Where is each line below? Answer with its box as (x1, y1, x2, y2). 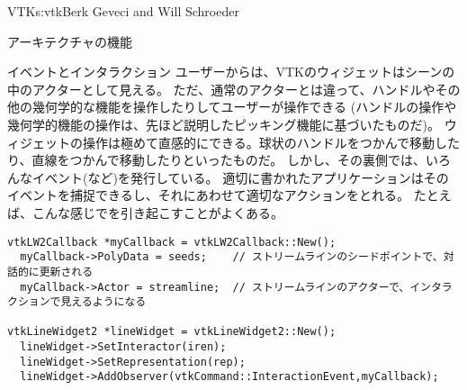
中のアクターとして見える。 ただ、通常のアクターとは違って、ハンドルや (7, 79, 436, 98)
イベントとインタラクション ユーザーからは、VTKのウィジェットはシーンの (7, 62, 455, 81)
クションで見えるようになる (7, 295, 147, 309)
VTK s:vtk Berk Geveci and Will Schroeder (7, 2, 239, 20)
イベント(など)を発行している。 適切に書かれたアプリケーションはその (31, 168, 449, 186)
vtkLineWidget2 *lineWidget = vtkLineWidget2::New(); (7, 325, 337, 339)
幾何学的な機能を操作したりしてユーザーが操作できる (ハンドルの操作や (31, 97, 457, 116)
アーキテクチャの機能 (7, 32, 133, 50)
